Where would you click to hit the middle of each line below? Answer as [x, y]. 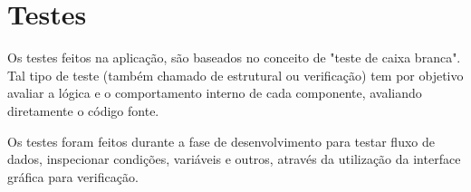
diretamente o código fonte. [83, 110]
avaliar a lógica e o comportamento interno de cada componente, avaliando [215, 93]
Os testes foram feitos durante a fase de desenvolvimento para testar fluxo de [221, 141]
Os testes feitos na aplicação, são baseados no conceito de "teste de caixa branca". [234, 58]
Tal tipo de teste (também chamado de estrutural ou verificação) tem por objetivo [235, 75]
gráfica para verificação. [73, 176]
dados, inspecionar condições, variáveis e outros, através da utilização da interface [234, 159]
